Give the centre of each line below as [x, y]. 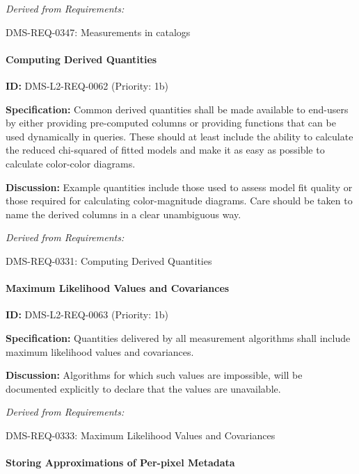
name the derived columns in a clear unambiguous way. [123, 214]
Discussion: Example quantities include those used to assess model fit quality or [179, 187]
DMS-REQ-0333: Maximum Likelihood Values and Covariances [141, 435]
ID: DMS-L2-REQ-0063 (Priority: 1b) [87, 314]
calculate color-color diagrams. [71, 163]
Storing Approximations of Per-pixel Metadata [120, 463]
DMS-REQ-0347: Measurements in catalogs [98, 32]
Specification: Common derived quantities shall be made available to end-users [177, 109]
